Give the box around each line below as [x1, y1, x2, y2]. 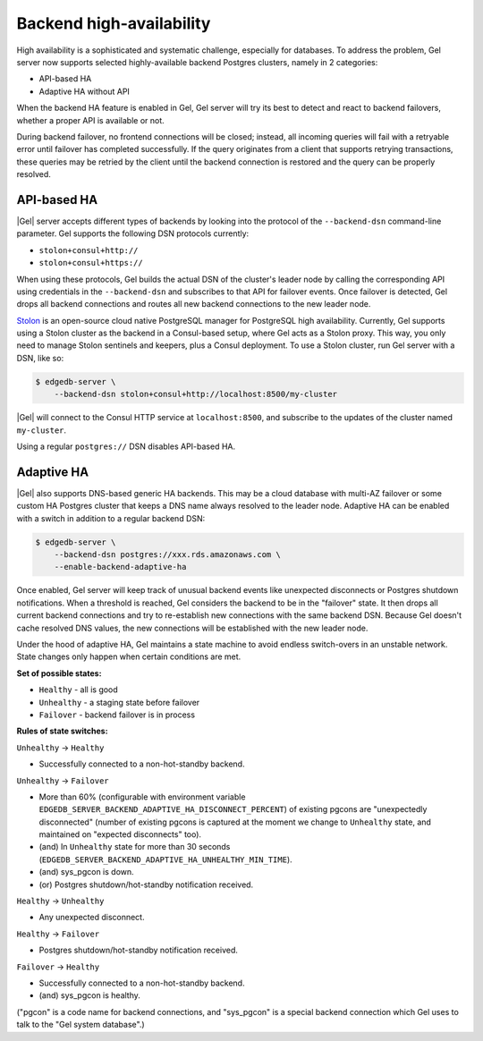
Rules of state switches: [16, 725, 108, 737]
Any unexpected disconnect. [38, 912, 145, 923]
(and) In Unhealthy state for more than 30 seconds [38, 842, 231, 852]
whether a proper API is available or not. [16, 114, 165, 125]
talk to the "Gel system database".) [16, 1020, 145, 1030]
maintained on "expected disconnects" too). [38, 829, 201, 840]
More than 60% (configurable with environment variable [38, 791, 246, 802]
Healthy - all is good [38, 684, 118, 695]
